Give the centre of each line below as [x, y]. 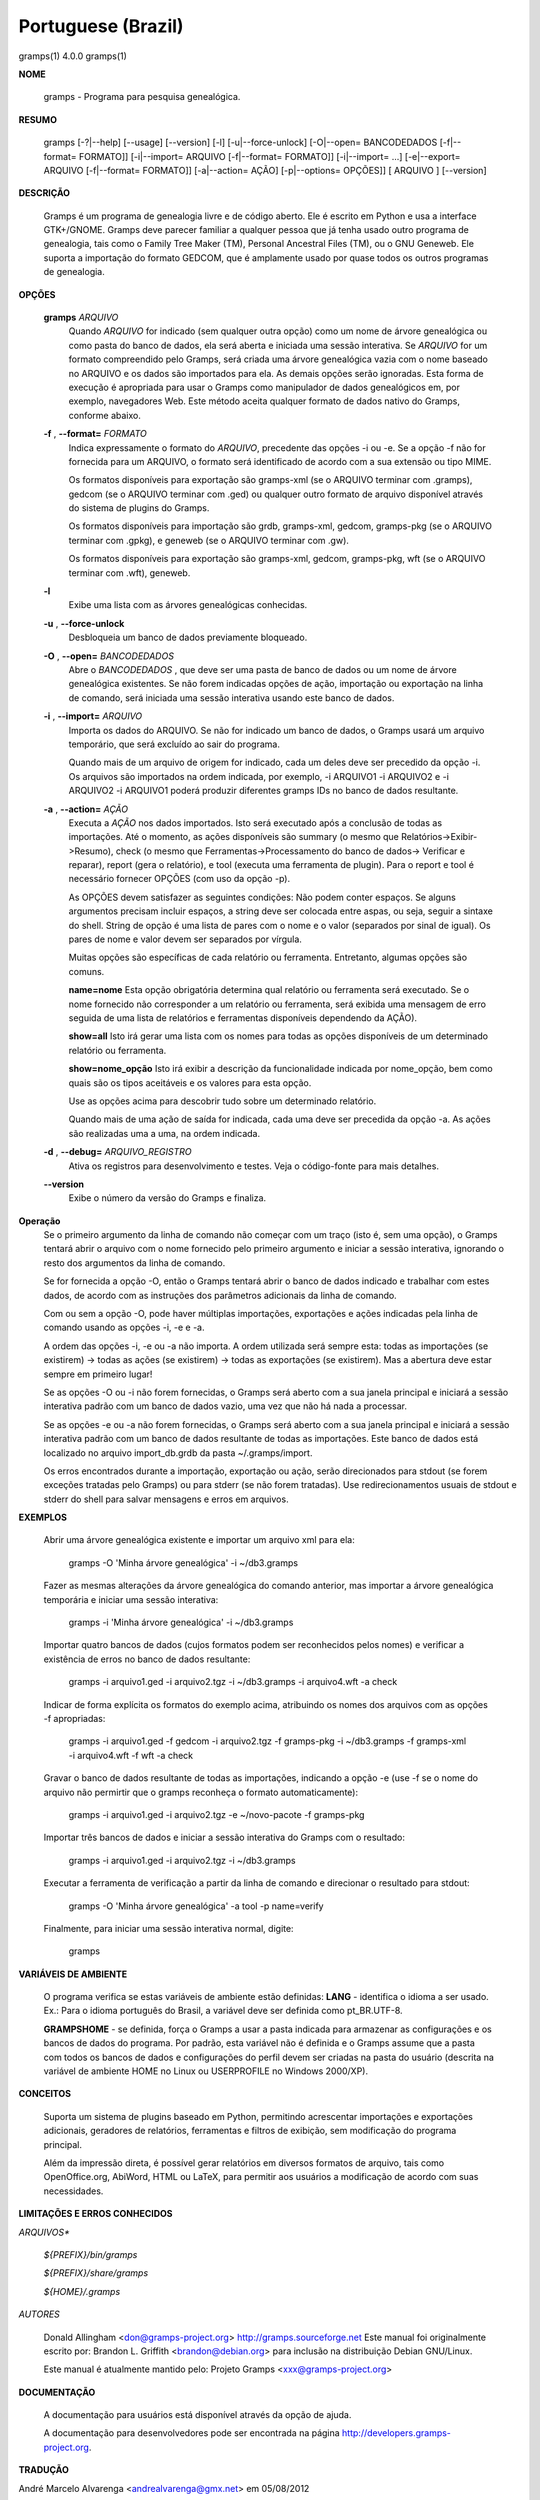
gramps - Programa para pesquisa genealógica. [142, 97]
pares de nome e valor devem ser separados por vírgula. [185, 939]
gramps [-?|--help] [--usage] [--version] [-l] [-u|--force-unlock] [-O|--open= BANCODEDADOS [240, 142]
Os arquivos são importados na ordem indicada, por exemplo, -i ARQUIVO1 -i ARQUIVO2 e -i [259, 776]
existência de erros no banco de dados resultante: [147, 1659]
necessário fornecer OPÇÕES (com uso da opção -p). [179, 879]
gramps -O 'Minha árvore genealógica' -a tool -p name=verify [196, 1906]
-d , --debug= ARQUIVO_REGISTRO [117, 1152]
